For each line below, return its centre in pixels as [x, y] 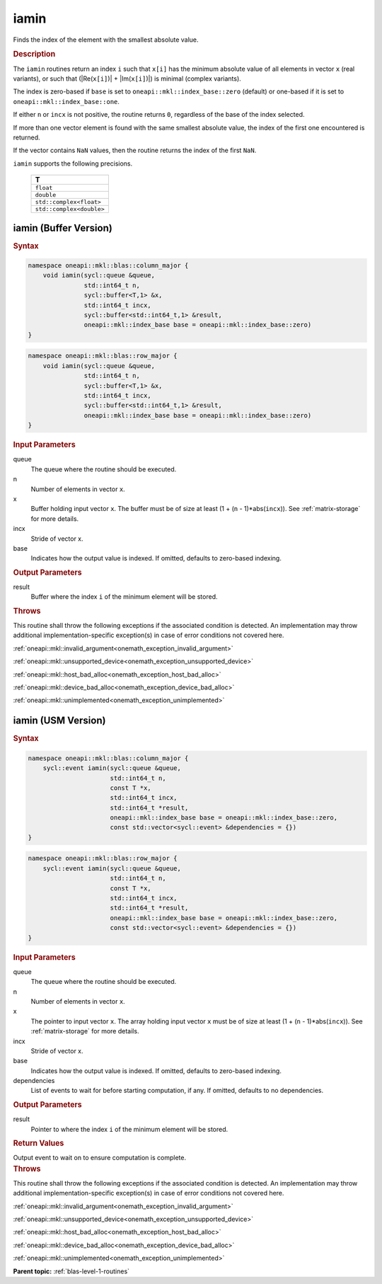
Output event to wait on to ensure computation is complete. [100, 1158]
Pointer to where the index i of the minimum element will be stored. [129, 1129]
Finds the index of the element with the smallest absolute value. [106, 40]
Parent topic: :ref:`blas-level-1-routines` [71, 1271]
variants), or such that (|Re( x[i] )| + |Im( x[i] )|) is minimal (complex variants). [127, 79]
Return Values [39, 1143]
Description [34, 55]
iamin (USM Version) [59, 721]
